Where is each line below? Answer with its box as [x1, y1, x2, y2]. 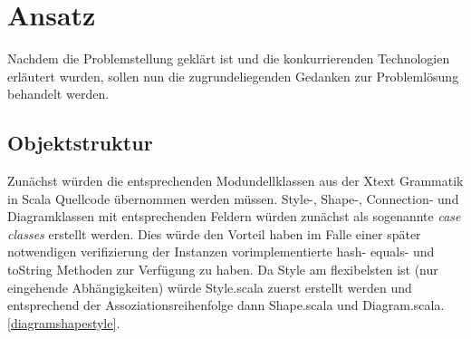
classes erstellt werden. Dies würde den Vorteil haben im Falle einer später [7, 224, 421, 243]
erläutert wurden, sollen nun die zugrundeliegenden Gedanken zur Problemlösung [7, 66, 459, 85]
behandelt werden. [7, 84, 110, 103]
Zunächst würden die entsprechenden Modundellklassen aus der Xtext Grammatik [7, 171, 464, 190]
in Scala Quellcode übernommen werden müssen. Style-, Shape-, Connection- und [7, 189, 459, 208]
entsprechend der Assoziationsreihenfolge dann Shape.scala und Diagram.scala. [7, 295, 445, 315]
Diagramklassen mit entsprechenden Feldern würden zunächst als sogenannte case [7, 207, 461, 226]
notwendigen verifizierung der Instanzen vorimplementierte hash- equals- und [7, 242, 435, 261]
